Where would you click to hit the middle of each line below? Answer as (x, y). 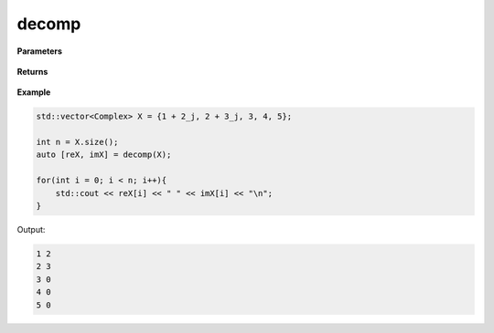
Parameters (40, 51)
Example (34, 92)
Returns (32, 71)
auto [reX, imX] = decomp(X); (104, 155)
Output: (31, 230)
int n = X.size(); (77, 142)
